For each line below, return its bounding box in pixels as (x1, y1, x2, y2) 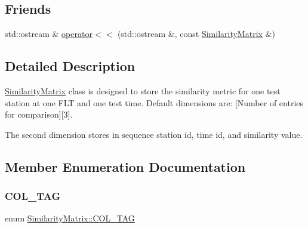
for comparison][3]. (5, 108, 73, 121)
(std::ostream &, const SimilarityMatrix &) (117, 27, 275, 40)
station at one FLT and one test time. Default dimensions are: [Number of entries (5, 96, 304, 109)
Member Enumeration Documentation (5, 157, 246, 175)
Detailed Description (5, 57, 135, 75)
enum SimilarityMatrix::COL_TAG (5, 212, 135, 224)
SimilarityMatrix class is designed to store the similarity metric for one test (5, 85, 281, 97)
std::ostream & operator (5, 27, 93, 40)
